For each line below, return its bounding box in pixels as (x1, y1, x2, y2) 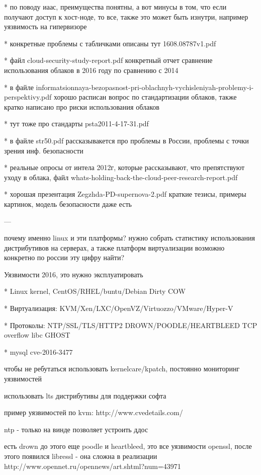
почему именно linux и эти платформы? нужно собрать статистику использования (4, 232, 255, 243)
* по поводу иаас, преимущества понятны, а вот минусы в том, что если (4, 2, 227, 12)
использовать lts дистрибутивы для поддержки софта (4, 390, 166, 401)
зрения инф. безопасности (4, 145, 83, 155)
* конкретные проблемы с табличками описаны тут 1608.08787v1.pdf (4, 38, 216, 48)
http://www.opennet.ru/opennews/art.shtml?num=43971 (4, 460, 181, 471)
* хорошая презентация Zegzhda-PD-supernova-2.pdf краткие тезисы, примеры (4, 189, 246, 199)
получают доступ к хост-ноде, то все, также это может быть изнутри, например (4, 11, 248, 22)
